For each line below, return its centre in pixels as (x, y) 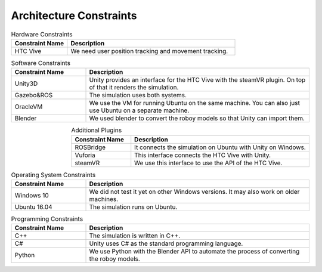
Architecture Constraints (74, 16)
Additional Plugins (97, 130)
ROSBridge (90, 147)
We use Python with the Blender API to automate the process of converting (194, 252)
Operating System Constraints (53, 175)
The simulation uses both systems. (138, 95)
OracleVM (29, 107)
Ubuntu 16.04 (34, 207)
